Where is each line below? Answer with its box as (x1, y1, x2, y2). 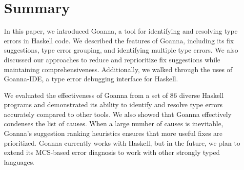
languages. (4, 156, 35, 167)
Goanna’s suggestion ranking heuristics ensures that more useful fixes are (4, 128, 223, 138)
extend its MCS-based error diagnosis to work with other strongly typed (4, 147, 220, 157)
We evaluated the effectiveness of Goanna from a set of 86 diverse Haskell (4, 90, 224, 100)
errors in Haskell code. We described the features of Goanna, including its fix (4, 35, 234, 45)
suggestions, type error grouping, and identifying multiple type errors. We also (4, 45, 238, 55)
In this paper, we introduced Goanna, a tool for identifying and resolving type (4, 26, 238, 36)
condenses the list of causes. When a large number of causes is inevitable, (4, 118, 224, 129)
